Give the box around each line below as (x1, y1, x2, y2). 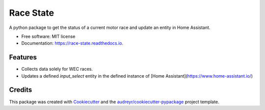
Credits (9, 86, 32, 94)
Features (9, 53, 37, 61)
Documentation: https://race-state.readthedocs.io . (21, 40, 124, 46)
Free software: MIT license (21, 33, 76, 39)
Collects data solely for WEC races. (21, 66, 93, 72)
